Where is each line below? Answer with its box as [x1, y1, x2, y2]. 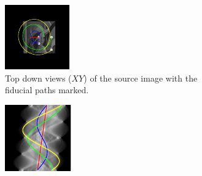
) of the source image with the [84, 71, 198, 84]
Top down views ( [5, 71, 72, 84]
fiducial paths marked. [5, 83, 89, 96]
